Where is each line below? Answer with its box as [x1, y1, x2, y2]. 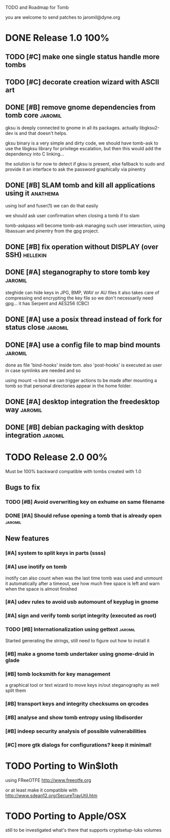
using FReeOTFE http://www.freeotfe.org [5, 777, 91, 783]
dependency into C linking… [5, 151, 64, 157]
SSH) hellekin [5, 250, 47, 259]
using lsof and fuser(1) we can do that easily [5, 202, 99, 208]
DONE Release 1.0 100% [5, 32, 110, 44]
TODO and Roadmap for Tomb [5, 5, 69, 10]
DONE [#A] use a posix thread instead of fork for [5, 315, 162, 324]
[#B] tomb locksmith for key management [5, 670, 111, 678]
